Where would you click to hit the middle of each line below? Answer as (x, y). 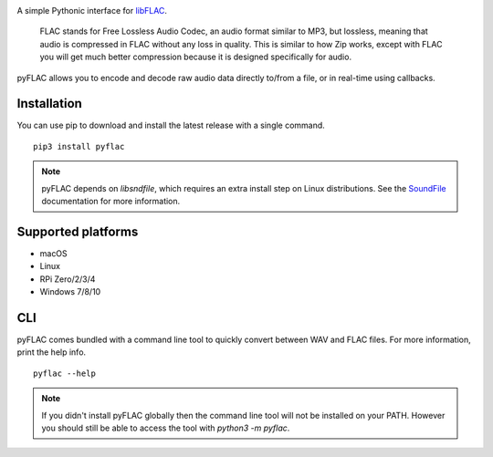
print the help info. (52, 352)
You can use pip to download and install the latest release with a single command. (171, 125)
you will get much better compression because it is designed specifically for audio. (195, 57)
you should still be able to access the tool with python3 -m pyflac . (166, 428)
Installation (49, 104)
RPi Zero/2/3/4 (68, 279)
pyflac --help (64, 373)
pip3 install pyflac (79, 146)
